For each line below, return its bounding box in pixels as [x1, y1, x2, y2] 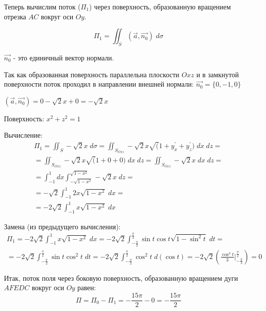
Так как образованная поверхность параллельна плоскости [4, 69, 179, 79]
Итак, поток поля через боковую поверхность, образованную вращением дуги [4, 272, 238, 283]
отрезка [4, 11, 26, 21]
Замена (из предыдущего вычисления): [4, 221, 121, 231]
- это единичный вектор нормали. [13, 52, 114, 62]
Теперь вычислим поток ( [4, 1, 81, 11]
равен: [77, 282, 96, 293]
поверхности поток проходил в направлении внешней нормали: [4, 79, 194, 89]
